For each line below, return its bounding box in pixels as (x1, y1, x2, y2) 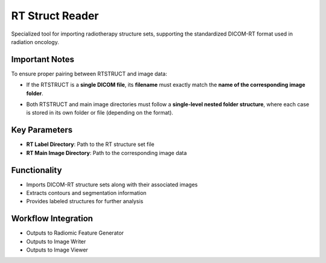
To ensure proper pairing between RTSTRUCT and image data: (11, 70, 167, 77)
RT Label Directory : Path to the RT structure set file (26, 141, 155, 148)
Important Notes (11, 54, 75, 65)
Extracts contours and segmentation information (26, 189, 147, 196)
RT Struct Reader (11, 9, 99, 22)
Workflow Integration (11, 214, 94, 224)
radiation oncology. (11, 38, 60, 45)
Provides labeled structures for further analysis (26, 198, 144, 205)
